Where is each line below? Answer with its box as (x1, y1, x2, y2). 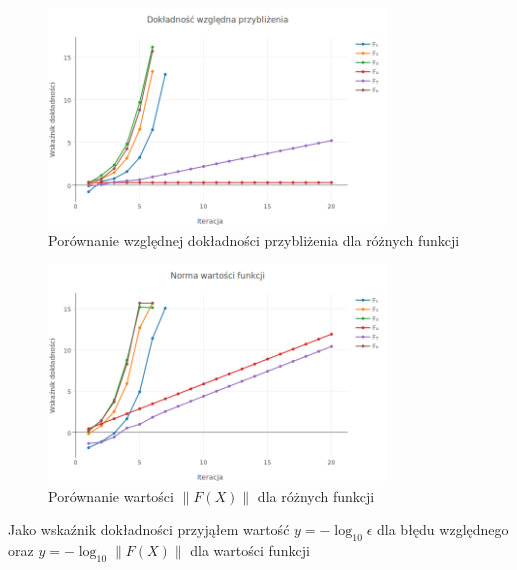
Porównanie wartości (48, 485, 174, 506)
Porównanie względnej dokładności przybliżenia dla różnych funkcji (48, 229, 460, 250)
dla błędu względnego (377, 519, 509, 540)
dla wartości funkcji (190, 540, 310, 561)
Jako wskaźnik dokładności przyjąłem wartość (8, 519, 290, 540)
